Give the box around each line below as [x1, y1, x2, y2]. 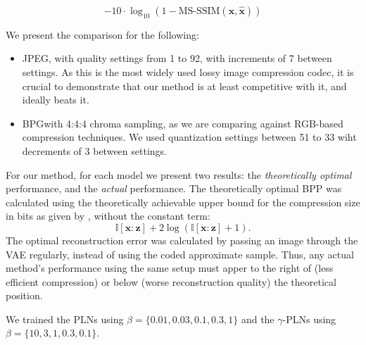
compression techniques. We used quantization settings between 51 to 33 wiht [22, 130, 357, 144]
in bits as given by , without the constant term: [6, 208, 210, 223]
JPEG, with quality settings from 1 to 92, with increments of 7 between [22, 51, 332, 65]
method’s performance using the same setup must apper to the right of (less [6, 261, 334, 275]
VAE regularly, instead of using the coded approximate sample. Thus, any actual [6, 246, 354, 261]
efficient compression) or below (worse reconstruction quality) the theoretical [6, 274, 336, 289]
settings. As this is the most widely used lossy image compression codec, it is [22, 64, 354, 79]
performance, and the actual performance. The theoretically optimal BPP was [6, 181, 342, 196]
